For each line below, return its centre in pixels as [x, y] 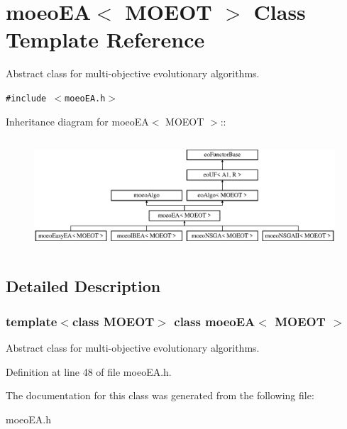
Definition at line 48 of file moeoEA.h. [89, 371]
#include [26, 98]
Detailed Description [83, 286]
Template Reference [105, 39]
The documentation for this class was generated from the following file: [160, 395]
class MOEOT [113, 321]
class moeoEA [215, 321]
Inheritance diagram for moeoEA [77, 121]
